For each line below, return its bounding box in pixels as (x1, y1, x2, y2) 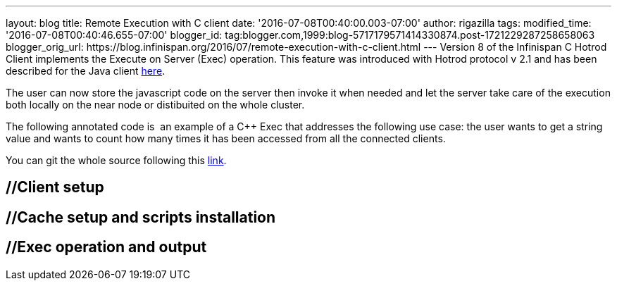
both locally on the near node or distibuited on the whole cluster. (6, 99, 305, 111)
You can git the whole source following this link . (6, 154, 227, 166)
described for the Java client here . (6, 65, 166, 77)
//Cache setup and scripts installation (6, 208, 276, 226)
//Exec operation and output (6, 238, 207, 256)
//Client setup (6, 178, 104, 197)
